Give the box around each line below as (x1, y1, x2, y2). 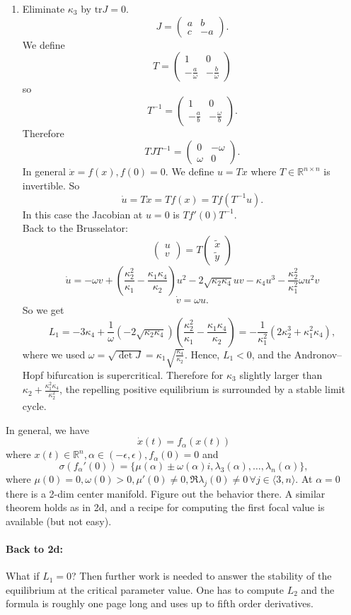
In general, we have (6, 422, 89, 437)
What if (6, 568, 40, 583)
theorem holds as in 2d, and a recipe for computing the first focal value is (6, 500, 325, 515)
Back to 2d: (6, 541, 63, 556)
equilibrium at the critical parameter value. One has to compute (6, 582, 284, 597)
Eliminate (22, 1, 65, 16)
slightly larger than (239, 367, 323, 382)
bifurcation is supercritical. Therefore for (47, 367, 224, 382)
